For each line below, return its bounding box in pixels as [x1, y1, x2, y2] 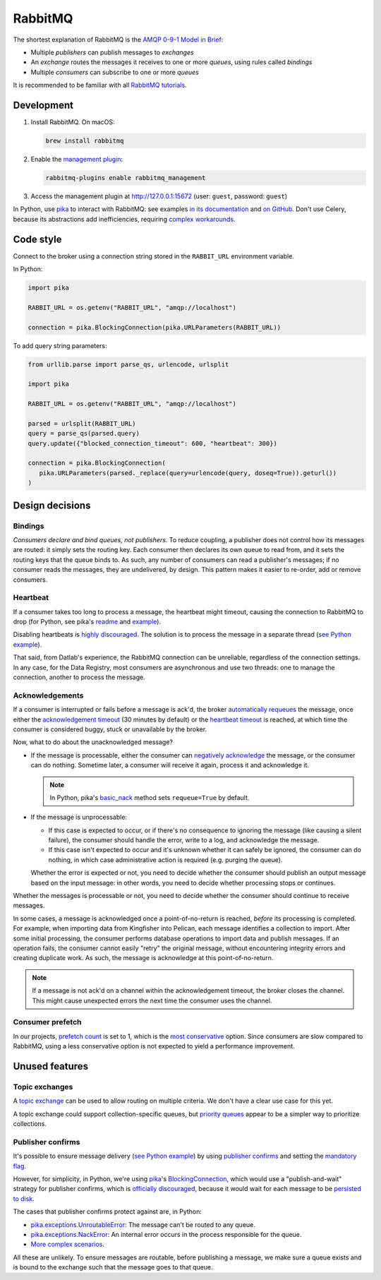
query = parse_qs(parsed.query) [28, 429, 140, 438]
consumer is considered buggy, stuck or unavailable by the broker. [13, 724, 207, 734]
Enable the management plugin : [30, 155, 123, 163]
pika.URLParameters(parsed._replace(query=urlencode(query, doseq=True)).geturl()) [39, 469, 337, 477]
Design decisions [13, 499, 91, 511]
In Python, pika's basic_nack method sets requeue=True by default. [49, 793, 250, 801]
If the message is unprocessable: [30, 813, 127, 822]
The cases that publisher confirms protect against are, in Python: [13, 1207, 202, 1216]
